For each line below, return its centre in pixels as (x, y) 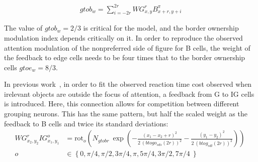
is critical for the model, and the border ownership (161, 28)
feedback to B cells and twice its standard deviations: (86, 123)
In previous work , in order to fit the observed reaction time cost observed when (128, 84)
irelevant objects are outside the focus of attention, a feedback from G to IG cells (129, 94)
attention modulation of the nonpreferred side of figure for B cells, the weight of (127, 47)
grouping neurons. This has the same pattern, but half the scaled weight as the (126, 114)
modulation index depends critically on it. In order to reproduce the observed (123, 37)
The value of (23, 28)
